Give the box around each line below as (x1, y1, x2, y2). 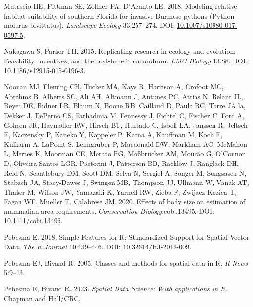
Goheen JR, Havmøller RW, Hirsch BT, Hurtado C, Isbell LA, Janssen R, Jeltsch (4, 120, 248, 130)
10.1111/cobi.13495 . (4, 215, 63, 225)
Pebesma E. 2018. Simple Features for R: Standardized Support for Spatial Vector (4, 232, 250, 242)
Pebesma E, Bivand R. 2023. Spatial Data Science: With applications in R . (4, 284, 228, 294)
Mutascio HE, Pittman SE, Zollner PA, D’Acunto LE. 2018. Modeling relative (4, 1, 237, 11)
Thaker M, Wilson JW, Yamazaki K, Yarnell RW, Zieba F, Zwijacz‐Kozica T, (4, 186, 236, 197)
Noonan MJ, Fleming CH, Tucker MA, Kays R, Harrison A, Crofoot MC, (4, 82, 224, 92)
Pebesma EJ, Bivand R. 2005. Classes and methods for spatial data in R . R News (4, 258, 248, 268)
